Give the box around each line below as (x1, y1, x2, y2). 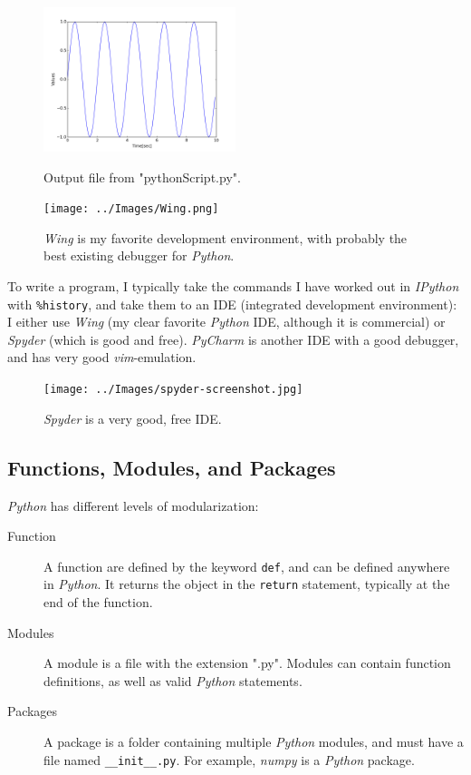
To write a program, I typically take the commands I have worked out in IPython (7, 277, 459, 296)
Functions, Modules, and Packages (7, 453, 336, 481)
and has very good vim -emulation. (7, 348, 197, 367)
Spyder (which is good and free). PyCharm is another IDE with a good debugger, (7, 329, 459, 348)
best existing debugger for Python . (43, 246, 235, 265)
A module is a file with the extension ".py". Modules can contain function (43, 653, 451, 672)
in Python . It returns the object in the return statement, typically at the (43, 574, 450, 594)
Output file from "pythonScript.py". (43, 167, 241, 186)
